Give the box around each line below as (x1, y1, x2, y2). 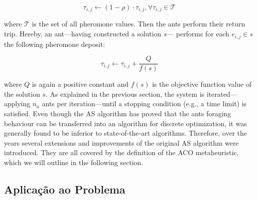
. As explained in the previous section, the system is (45, 88, 205, 99)
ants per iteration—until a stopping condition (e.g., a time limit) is (42, 98, 247, 109)
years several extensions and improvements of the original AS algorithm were (4, 137, 239, 148)
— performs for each (166, 28, 230, 39)
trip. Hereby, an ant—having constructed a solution (4, 28, 161, 39)
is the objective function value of (152, 79, 252, 89)
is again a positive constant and (32, 79, 129, 89)
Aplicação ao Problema (4, 181, 126, 197)
